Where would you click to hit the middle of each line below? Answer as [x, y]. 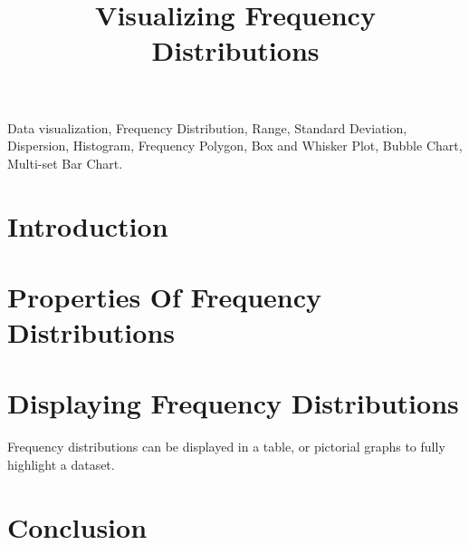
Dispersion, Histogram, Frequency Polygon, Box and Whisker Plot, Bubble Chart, [235, 146]
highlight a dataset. [61, 464]
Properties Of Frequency [165, 296]
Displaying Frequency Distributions [233, 403]
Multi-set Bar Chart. [65, 163]
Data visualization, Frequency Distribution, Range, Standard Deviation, [207, 127]
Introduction [88, 225]
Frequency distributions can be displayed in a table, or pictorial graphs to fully [226, 447]
